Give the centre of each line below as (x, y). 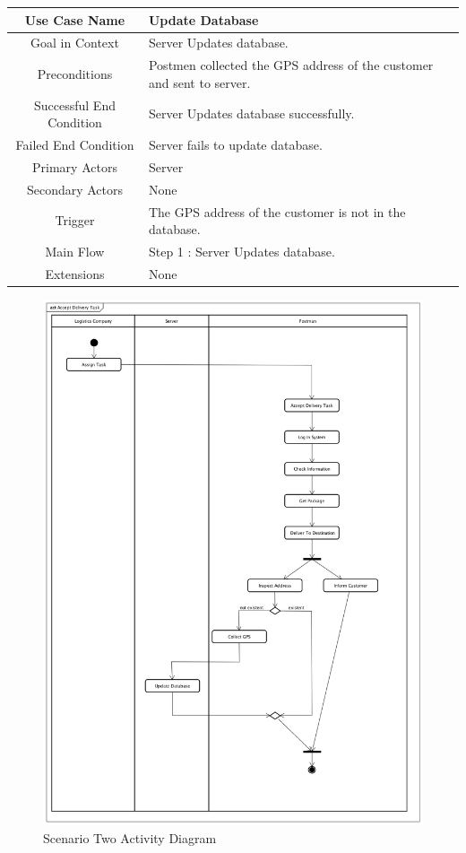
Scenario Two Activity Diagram (130, 837)
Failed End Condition (75, 145)
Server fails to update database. (235, 145)
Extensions (75, 273)
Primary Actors (75, 166)
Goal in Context (75, 43)
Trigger (75, 220)
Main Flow (75, 252)
